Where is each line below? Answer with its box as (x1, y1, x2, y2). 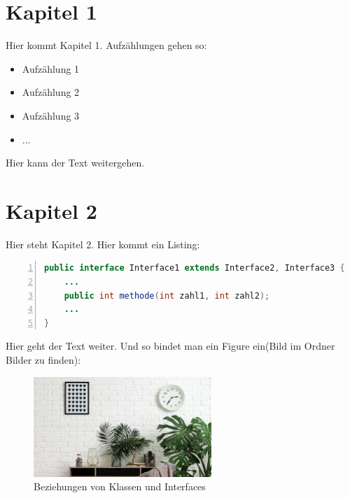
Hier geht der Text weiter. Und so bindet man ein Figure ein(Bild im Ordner (6, 339, 335, 353)
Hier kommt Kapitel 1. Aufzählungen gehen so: (6, 38, 207, 52)
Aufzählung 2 (22, 85, 80, 99)
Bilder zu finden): (6, 352, 81, 367)
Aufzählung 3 (22, 108, 80, 122)
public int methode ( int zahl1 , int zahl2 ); (64, 290, 270, 301)
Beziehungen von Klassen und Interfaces (34, 479, 206, 494)
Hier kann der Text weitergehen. (6, 155, 145, 170)
